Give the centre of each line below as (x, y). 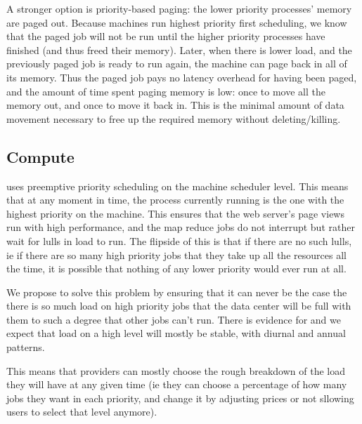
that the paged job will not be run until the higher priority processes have (166, 36)
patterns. (26, 347)
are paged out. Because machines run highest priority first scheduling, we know (177, 22)
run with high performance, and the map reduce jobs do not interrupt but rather (181, 227)
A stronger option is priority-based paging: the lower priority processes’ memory (179, 8)
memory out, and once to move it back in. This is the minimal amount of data (175, 105)
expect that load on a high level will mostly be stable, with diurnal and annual (176, 333)
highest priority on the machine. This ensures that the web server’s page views (175, 213)
